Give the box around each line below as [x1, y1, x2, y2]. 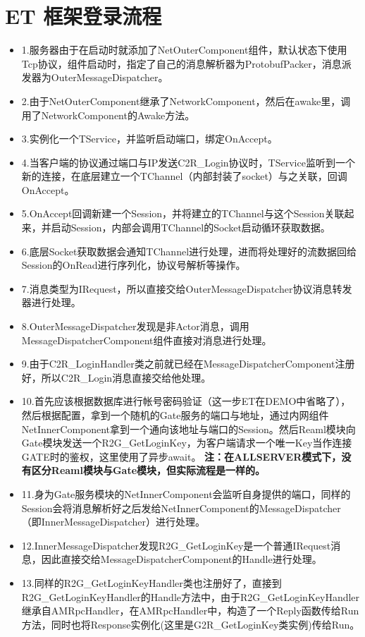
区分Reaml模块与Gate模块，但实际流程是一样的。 [31, 463, 266, 478]
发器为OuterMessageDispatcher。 [21, 70, 168, 85]
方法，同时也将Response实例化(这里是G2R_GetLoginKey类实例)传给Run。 [21, 617, 360, 631]
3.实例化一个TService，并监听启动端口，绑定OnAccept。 [21, 131, 278, 146]
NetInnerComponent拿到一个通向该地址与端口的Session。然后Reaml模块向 [21, 421, 356, 436]
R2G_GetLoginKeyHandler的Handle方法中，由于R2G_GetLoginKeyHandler [21, 589, 360, 604]
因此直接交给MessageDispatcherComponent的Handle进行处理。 [41, 552, 322, 566]
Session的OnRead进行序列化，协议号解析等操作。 [21, 257, 246, 272]
